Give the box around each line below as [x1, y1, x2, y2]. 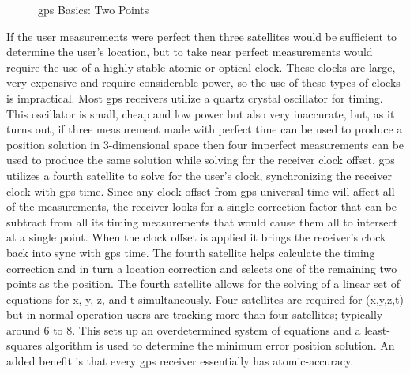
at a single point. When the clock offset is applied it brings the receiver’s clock [6, 229, 386, 245]
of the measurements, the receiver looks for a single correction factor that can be [6, 198, 397, 215]
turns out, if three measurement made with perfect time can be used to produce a [6, 121, 403, 137]
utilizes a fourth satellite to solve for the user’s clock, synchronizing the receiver [6, 166, 392, 183]
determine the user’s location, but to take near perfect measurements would [6, 43, 373, 60]
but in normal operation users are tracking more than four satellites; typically [6, 306, 383, 323]
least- [364, 321, 390, 338]
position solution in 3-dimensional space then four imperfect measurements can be [6, 136, 404, 152]
